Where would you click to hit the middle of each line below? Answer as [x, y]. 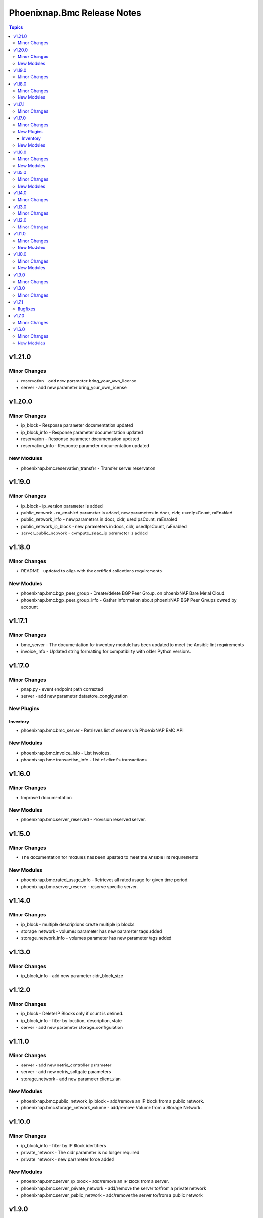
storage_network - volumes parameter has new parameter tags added [92, 931]
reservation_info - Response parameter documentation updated [85, 446]
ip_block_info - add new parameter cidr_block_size [72, 976]
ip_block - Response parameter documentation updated [77, 425]
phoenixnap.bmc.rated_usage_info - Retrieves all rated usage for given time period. [105, 880]
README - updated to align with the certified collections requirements [92, 571]
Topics [16, 27]
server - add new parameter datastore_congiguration [74, 696]
